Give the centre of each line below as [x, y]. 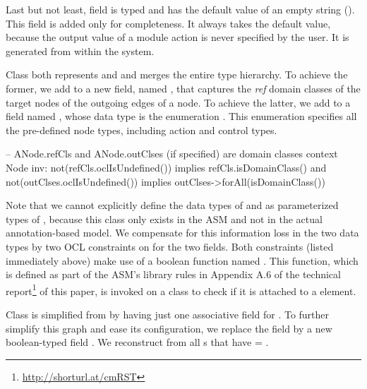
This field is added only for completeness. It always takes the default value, [168, 23]
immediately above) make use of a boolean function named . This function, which [182, 260]
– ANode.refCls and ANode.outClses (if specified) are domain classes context [172, 154]
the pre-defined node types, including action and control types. [142, 130]
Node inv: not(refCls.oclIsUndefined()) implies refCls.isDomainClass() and [166, 167]
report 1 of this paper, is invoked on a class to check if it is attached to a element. [181, 289]
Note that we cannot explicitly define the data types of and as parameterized [172, 205]
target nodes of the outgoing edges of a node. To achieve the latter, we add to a [178, 102]
